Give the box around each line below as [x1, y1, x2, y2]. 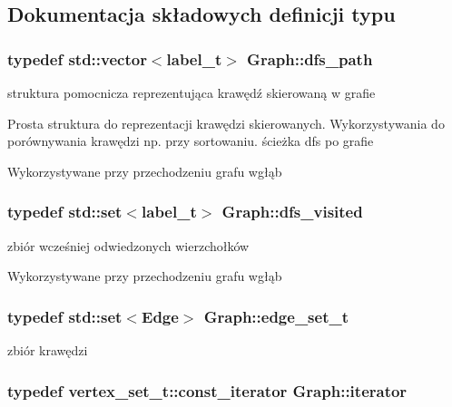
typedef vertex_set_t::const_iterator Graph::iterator [7, 379, 408, 402]
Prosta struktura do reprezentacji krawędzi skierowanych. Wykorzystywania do [7, 113, 445, 132]
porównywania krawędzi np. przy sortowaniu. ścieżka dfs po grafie [7, 131, 374, 150]
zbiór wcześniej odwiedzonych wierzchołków [7, 236, 250, 255]
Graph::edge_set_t [203, 305, 349, 327]
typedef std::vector [7, 47, 147, 70]
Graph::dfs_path [247, 47, 373, 70]
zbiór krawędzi [7, 341, 88, 359]
